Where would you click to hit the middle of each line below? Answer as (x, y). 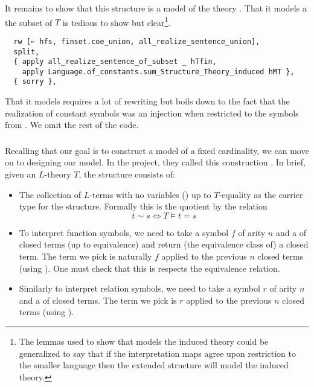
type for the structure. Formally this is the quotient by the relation (143, 206)
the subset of (29, 22)
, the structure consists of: (127, 174)
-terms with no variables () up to (150, 194)
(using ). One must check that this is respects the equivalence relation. (149, 268)
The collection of (50, 194)
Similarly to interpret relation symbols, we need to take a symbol (139, 288)
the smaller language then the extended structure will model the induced (154, 365)
